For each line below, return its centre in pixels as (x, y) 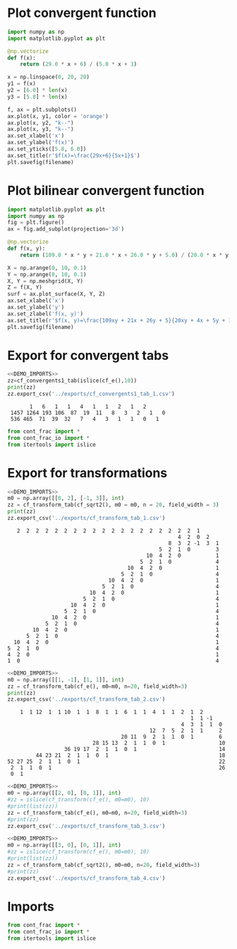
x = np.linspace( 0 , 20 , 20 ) (49, 77)
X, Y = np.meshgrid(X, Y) (45, 281)
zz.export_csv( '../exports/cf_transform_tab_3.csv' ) (86, 826)
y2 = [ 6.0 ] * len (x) (38, 91)
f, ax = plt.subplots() (42, 110)
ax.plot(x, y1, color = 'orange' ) (58, 116)
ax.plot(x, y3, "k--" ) (41, 129)
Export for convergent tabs (88, 355)
